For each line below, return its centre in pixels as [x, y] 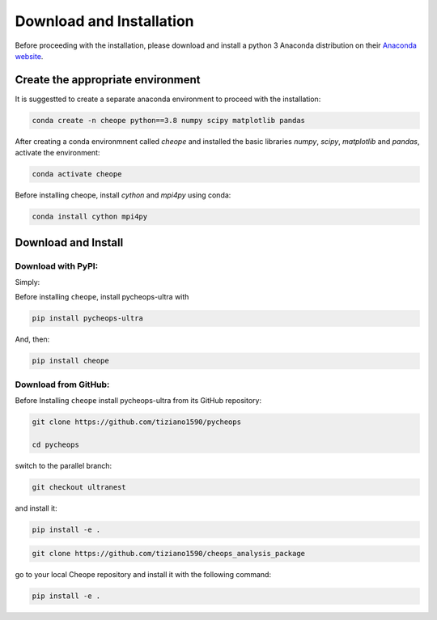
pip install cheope [70, 361]
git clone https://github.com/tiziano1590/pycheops [137, 422]
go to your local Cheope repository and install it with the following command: [143, 575]
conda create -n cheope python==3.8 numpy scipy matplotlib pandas [169, 120]
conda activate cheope [77, 174]
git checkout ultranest [79, 487]
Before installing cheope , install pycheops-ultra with [102, 297]
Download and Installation [104, 21]
